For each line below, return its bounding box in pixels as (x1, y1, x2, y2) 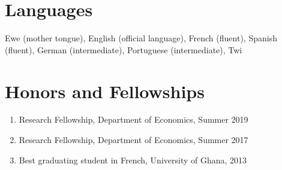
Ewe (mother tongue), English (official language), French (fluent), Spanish (5, 32, 277, 44)
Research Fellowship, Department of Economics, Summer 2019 (19, 113, 248, 126)
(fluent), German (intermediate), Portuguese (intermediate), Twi (5, 43, 242, 56)
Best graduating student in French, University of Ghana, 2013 (19, 153, 247, 166)
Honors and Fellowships (5, 78, 205, 103)
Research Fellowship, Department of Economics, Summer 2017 (19, 133, 248, 146)
